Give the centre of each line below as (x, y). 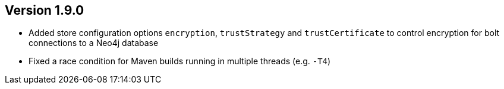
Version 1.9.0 (45, 10)
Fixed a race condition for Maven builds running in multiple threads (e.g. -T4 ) (180, 61)
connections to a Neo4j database (94, 43)
